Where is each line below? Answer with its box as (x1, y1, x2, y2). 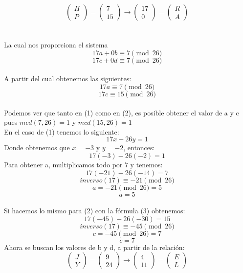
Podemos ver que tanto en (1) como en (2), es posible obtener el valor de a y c (4, 107, 239, 117)
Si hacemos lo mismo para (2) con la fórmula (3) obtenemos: (4, 205, 185, 216)
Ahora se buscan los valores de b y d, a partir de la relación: (4, 242, 185, 252)
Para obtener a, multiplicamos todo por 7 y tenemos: (4, 159, 163, 169)
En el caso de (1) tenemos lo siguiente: (4, 126, 119, 136)
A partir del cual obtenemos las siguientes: (4, 73, 132, 84)
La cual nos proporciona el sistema (4, 40, 108, 50)
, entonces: (123, 142, 155, 153)
